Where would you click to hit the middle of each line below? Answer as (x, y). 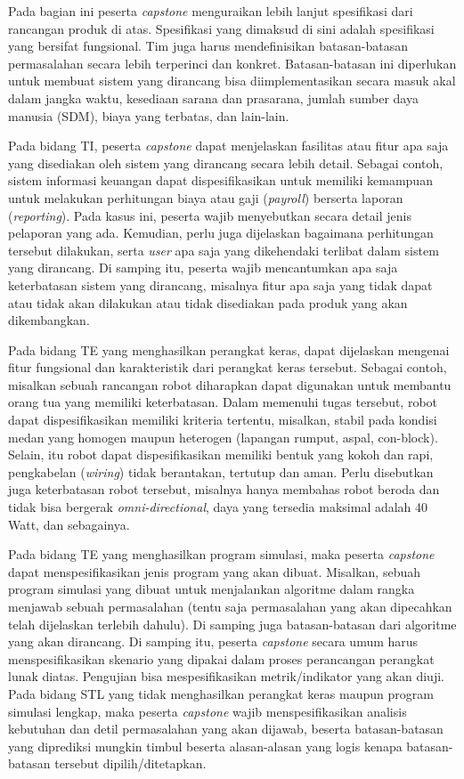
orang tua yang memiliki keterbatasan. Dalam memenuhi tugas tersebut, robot (223, 402)
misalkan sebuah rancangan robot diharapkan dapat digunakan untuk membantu (230, 384)
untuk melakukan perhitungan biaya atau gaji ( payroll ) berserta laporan (206, 197)
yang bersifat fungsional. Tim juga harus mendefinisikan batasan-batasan (208, 46)
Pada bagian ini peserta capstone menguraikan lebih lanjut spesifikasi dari (211, 11)
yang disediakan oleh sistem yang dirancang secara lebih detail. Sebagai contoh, (226, 162)
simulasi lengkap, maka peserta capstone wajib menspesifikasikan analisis (208, 711)
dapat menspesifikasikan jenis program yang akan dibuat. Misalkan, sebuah (214, 571)
